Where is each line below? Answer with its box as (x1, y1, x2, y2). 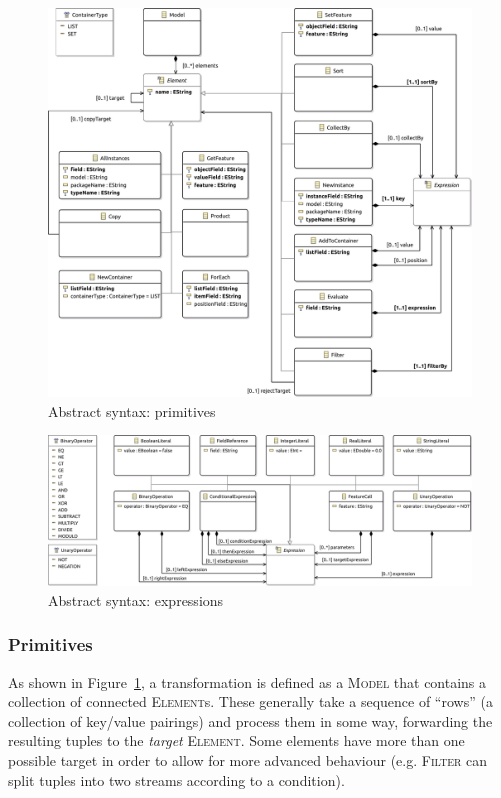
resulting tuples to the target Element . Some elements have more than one (8, 730, 465, 751)
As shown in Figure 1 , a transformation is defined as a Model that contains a (8, 671, 487, 692)
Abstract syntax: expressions (48, 589, 224, 610)
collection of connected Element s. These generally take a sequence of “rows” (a (8, 691, 493, 712)
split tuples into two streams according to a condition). (8, 769, 345, 790)
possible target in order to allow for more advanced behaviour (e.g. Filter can (8, 749, 488, 770)
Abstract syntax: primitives (48, 400, 216, 421)
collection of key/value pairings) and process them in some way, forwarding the (8, 710, 493, 731)
